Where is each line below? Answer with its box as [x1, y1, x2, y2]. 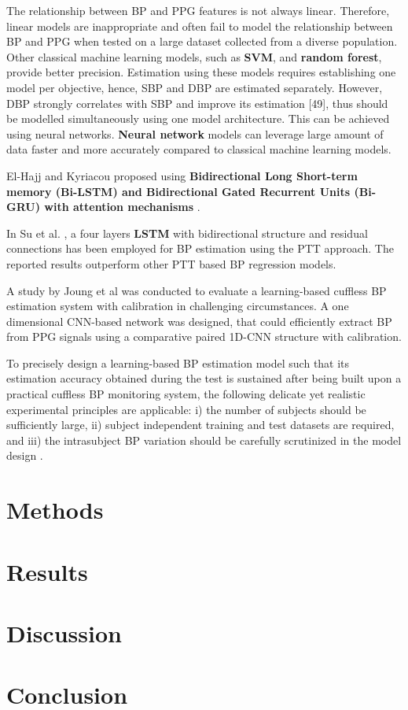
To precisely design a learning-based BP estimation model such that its [6, 354, 350, 371]
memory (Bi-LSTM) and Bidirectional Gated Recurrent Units [6, 183, 351, 199]
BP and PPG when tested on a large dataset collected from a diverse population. [6, 33, 398, 50]
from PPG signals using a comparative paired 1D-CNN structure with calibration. [6, 328, 402, 345]
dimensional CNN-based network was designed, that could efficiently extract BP [6, 312, 392, 329]
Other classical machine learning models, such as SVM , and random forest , [6, 48, 382, 65]
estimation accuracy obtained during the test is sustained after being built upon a [6, 370, 402, 386]
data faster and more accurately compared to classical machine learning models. [6, 141, 391, 157]
